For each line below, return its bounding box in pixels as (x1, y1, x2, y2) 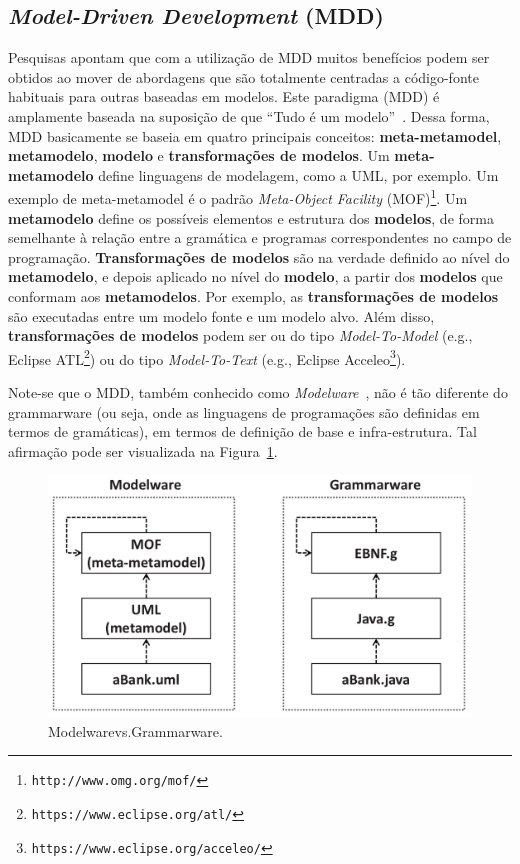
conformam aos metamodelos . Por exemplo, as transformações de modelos (8, 285, 499, 306)
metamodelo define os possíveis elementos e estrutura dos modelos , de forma (8, 207, 494, 228)
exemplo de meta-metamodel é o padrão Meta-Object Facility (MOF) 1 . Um (8, 185, 468, 209)
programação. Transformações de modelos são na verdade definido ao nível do (8, 246, 510, 267)
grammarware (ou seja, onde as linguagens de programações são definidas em (8, 401, 480, 422)
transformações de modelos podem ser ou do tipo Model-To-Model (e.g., (8, 325, 473, 346)
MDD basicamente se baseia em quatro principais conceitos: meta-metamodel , (8, 125, 502, 146)
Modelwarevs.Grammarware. (48, 720, 223, 741)
